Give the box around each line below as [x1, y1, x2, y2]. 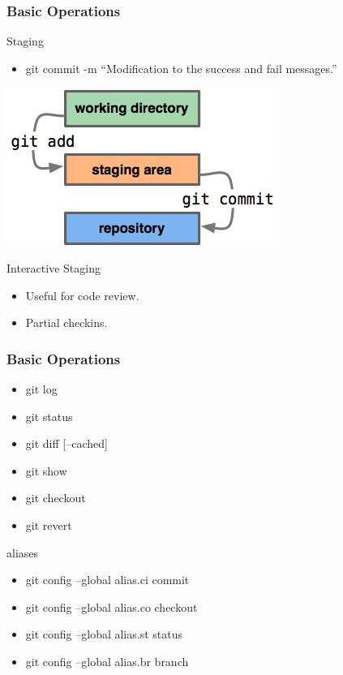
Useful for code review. [25, 286, 139, 303]
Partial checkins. [25, 314, 108, 331]
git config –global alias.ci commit [25, 571, 190, 588]
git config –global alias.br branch [25, 652, 189, 669]
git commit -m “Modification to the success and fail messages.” [25, 59, 337, 76]
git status [25, 407, 73, 424]
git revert [25, 516, 72, 533]
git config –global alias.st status [25, 626, 182, 643]
